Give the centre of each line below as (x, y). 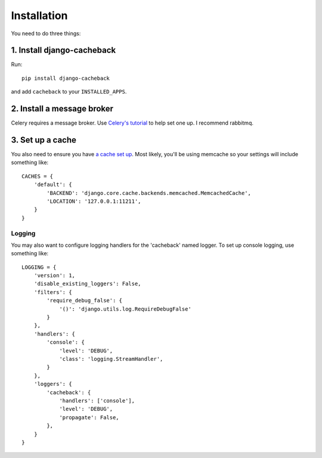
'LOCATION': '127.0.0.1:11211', (94, 201)
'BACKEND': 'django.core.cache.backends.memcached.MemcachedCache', (149, 193)
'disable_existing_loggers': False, (87, 284)
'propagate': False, (89, 417)
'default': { (53, 185)
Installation (39, 16)
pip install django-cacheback (66, 78)
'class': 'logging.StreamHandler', (111, 359)
